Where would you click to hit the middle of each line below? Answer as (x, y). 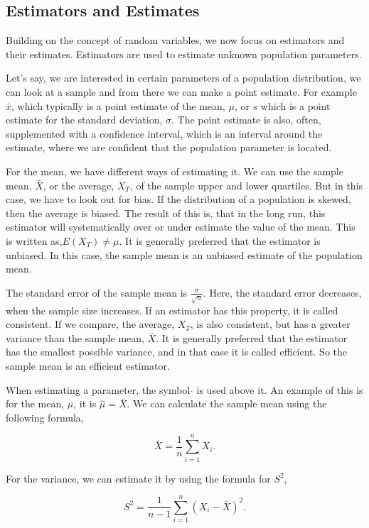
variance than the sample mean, (75, 337)
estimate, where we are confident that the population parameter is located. (169, 147)
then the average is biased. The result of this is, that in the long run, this (166, 213)
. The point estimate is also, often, (246, 120)
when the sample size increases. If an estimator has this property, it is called (172, 310)
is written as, (34, 240)
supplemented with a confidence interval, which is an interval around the (164, 133)
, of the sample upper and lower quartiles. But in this (246, 185)
